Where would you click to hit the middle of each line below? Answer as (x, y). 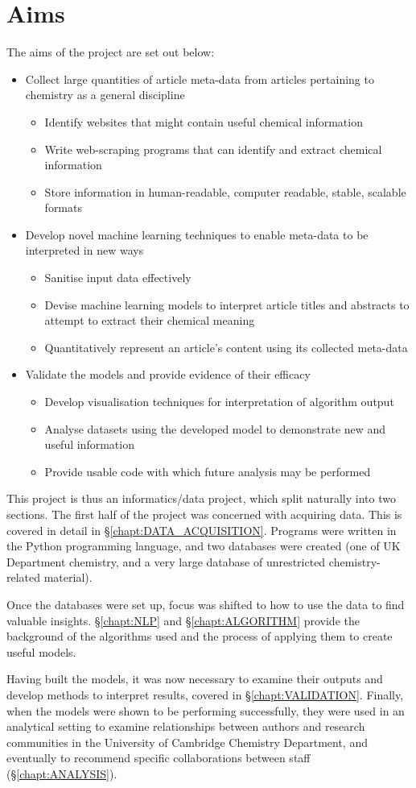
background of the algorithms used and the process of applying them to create (200, 636)
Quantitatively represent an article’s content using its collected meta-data (226, 347)
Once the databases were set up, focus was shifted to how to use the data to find (206, 604)
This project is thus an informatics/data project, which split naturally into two (201, 498)
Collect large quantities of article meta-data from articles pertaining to (200, 79)
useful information (89, 444)
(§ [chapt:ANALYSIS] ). (62, 773)
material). (68, 577)
